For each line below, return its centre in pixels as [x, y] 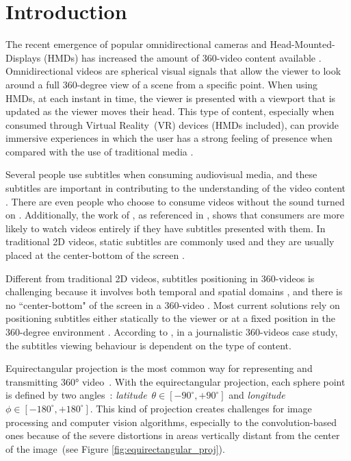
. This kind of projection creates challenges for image [201, 408]
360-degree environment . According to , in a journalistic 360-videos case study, [172, 332]
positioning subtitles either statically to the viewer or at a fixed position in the [170, 318]
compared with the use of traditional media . [100, 151]
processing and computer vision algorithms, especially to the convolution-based [171, 422]
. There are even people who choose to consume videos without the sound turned [175, 201]
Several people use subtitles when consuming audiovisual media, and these [161, 174]
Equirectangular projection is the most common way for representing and [159, 368]
